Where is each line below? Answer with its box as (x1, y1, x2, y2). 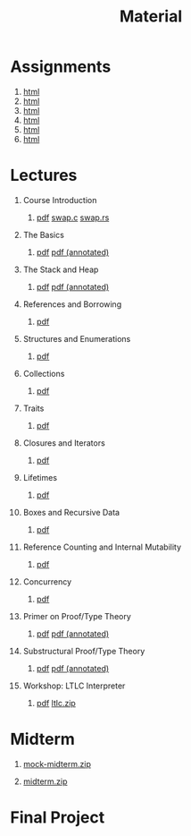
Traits (22, 403, 45, 414)
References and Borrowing (22, 298, 122, 310)
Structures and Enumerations (22, 333, 131, 344)
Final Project (10, 807, 105, 827)
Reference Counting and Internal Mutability (22, 542, 182, 552)
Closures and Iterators (22, 437, 105, 448)
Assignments (10, 56, 112, 77)
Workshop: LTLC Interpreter (22, 680, 126, 691)
